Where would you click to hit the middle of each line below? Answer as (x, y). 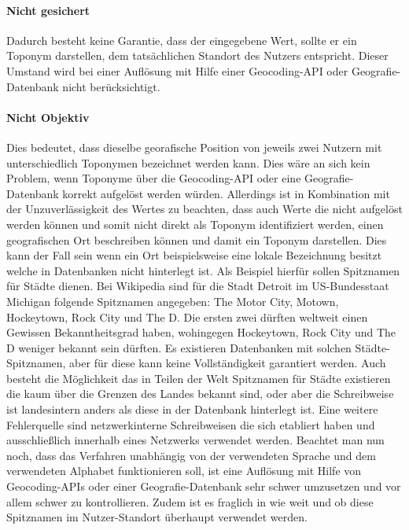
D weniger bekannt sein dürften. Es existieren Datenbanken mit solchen (179, 347)
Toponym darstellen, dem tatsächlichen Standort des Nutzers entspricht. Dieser (197, 55)
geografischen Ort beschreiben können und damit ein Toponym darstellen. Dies (197, 239)
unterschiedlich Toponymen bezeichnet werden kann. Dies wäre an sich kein (188, 162)
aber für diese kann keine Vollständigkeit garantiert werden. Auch (228, 363)
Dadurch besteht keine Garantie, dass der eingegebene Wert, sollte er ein (182, 40)
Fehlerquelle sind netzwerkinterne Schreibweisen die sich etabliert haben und (191, 424)
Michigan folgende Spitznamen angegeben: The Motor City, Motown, (173, 301)
